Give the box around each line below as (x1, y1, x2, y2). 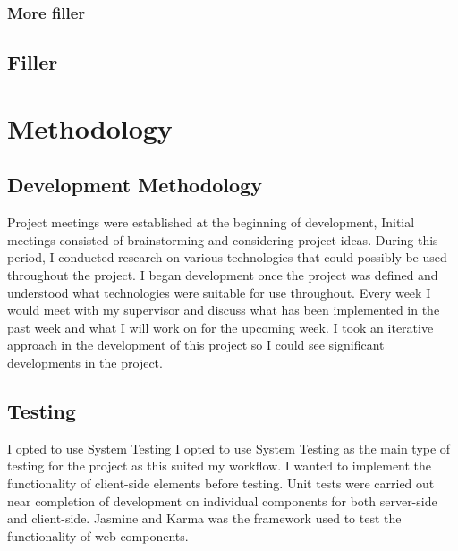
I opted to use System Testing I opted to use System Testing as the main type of (7, 438, 451, 457)
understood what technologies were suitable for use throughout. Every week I (7, 283, 431, 301)
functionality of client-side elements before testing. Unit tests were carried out (7, 473, 435, 492)
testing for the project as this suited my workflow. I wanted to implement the (7, 456, 432, 475)
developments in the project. (7, 352, 163, 371)
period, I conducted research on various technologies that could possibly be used (7, 248, 447, 267)
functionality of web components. (7, 526, 189, 545)
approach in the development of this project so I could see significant (7, 335, 385, 354)
